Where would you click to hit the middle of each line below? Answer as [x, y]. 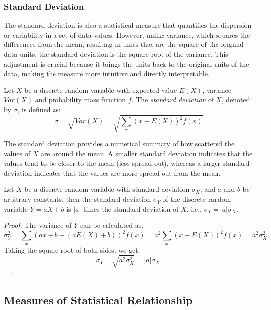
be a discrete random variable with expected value [101, 90]
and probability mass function [81, 100]
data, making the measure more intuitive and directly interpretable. [107, 73]
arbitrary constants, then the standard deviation [78, 199]
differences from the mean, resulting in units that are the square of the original [124, 44]
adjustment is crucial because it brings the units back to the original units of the [127, 64]
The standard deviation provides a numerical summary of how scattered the [119, 144]
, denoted [236, 100]
